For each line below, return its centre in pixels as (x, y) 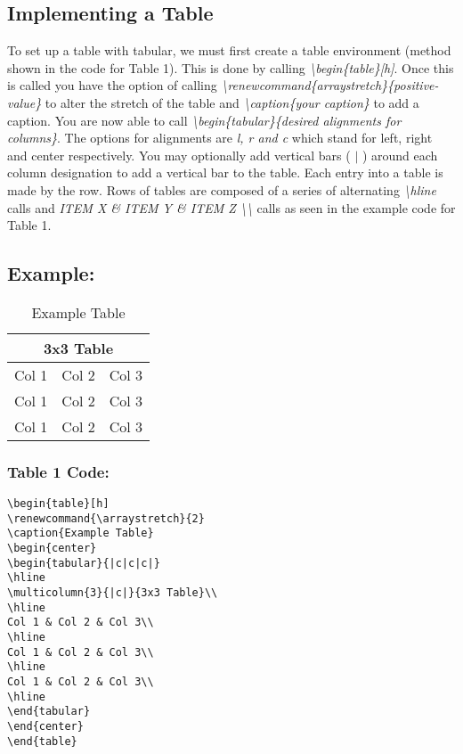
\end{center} (45, 726)
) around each (400, 155)
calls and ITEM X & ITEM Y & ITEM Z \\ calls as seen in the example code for (231, 207)
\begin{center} (52, 549)
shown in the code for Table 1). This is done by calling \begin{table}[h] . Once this (231, 67)
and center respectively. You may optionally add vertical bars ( (179, 155)
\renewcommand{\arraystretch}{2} (106, 518)
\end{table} (42, 741)
